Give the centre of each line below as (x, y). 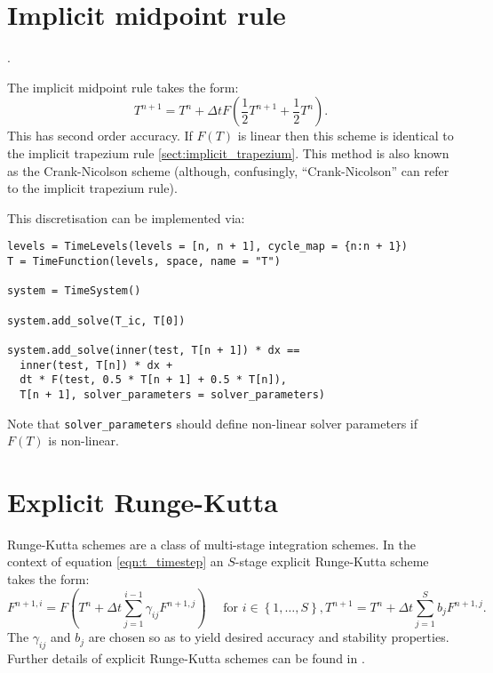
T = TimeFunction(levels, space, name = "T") (144, 261)
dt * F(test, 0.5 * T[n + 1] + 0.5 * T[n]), (153, 380)
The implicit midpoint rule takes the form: (123, 87)
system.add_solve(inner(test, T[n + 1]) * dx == (154, 350)
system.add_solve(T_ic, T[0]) (96, 320)
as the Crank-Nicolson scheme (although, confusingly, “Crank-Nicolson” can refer (228, 170)
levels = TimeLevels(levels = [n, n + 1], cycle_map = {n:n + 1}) (208, 247)
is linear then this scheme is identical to (346, 136)
